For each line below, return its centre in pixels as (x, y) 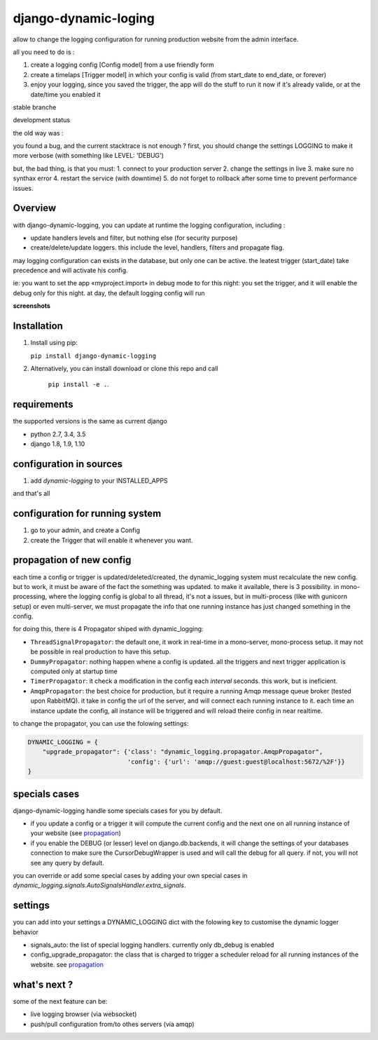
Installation (38, 326)
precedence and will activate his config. (71, 271)
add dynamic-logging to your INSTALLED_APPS (99, 480)
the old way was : (38, 133)
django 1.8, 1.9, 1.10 (58, 444)
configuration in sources (68, 464)
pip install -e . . (78, 384)
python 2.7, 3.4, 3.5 (58, 434)
